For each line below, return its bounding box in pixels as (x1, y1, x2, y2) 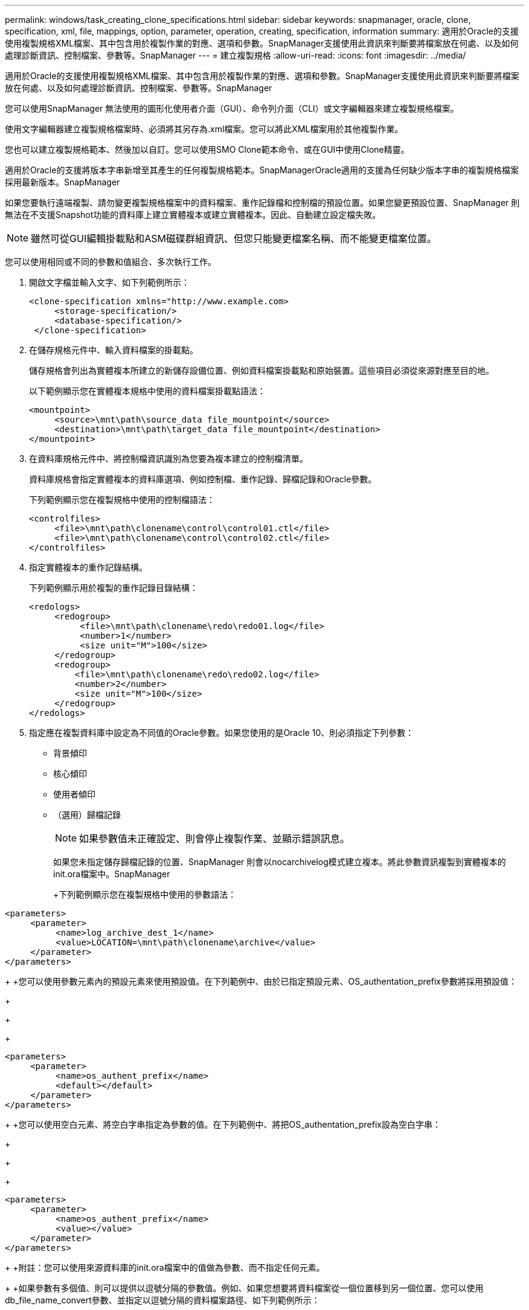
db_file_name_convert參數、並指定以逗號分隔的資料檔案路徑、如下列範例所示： (5, 1295, 320, 1305)
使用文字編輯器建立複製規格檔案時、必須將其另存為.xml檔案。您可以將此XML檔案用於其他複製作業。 (5, 124, 403, 134)
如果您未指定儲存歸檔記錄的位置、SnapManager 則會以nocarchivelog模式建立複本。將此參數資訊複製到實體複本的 (53, 857, 506, 867)
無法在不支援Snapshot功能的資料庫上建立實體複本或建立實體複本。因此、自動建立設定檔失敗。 (5, 209, 381, 220)
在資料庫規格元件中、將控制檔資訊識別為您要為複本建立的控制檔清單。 (29, 453, 308, 464)
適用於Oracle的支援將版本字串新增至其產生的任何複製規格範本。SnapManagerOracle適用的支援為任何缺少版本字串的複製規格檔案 (5, 165, 519, 175)
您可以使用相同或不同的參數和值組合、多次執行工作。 (5, 257, 216, 267)
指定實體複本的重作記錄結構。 (29, 562, 147, 572)
